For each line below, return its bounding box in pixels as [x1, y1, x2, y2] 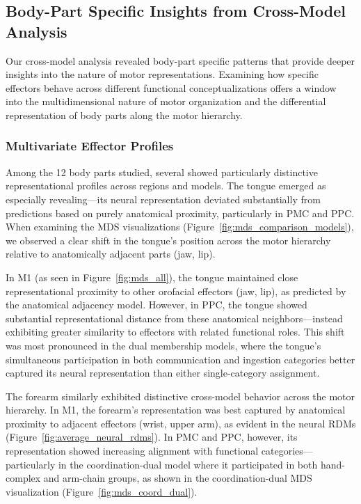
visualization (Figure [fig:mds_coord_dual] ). [6, 484, 198, 498]
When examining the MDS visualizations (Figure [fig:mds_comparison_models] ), [6, 219, 354, 234]
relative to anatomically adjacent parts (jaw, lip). [6, 246, 216, 261]
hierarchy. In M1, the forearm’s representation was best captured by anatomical [6, 402, 346, 417]
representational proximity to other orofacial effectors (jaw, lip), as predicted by [6, 283, 346, 298]
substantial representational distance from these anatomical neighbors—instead [6, 310, 343, 325]
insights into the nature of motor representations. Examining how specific [6, 67, 319, 81]
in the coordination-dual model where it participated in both [58, 457, 318, 471]
